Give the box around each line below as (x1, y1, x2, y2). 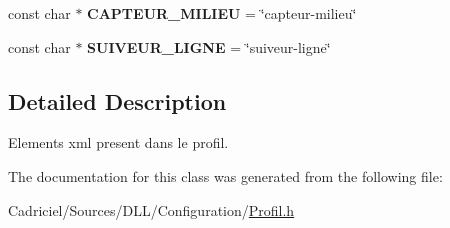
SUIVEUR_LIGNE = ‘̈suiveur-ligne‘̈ (87, 36, 331, 57)
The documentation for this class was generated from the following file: (8, 165, 443, 186)
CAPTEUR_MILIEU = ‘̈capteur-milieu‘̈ (87, 3, 357, 23)
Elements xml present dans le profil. (8, 132, 229, 153)
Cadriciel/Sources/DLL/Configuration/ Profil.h (8, 199, 295, 220)
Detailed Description (8, 85, 227, 116)
